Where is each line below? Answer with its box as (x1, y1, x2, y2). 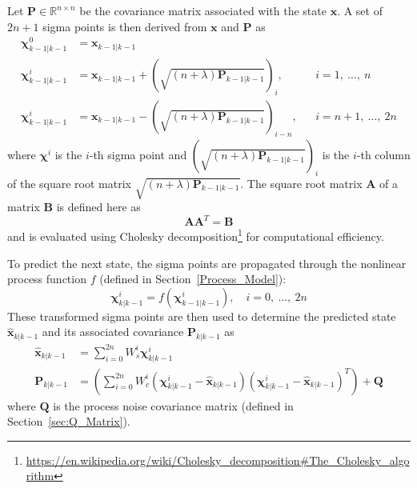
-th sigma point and (89, 146, 187, 162)
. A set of (337, 2, 383, 18)
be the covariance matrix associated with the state (79, 2, 327, 18)
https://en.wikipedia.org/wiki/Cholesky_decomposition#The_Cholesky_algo (26, 451, 410, 468)
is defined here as (56, 198, 141, 215)
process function (7, 270, 86, 287)
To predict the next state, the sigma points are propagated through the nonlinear (7, 254, 407, 271)
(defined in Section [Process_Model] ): (99, 270, 287, 287)
